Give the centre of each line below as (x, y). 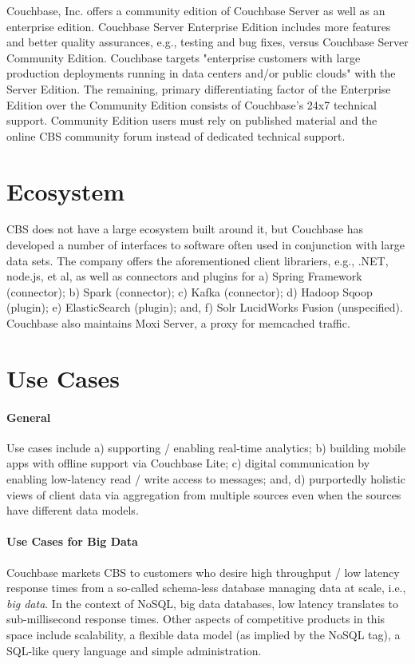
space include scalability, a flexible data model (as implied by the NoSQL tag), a (204, 634)
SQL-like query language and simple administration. (134, 650)
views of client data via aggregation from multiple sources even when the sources (204, 494)
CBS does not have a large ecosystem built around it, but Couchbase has (185, 229)
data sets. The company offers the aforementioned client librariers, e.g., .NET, (198, 260)
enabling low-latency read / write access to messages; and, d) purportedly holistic (206, 478)
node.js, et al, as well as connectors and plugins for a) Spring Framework (184, 276)
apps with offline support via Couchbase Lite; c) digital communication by (188, 463)
